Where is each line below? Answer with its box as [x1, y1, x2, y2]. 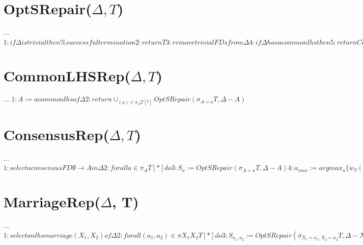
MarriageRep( [3, 192, 101, 212]
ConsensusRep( [3, 124, 110, 144]
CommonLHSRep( [3, 65, 131, 85]
